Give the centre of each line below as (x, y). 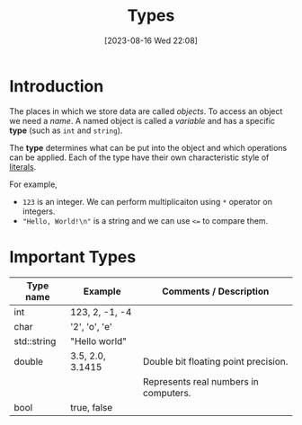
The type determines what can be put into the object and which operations (148, 147)
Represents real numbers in (200, 381)
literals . (23, 166)
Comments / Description (215, 291)
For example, (34, 184)
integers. (39, 211)
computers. (167, 393)
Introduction (57, 86)
